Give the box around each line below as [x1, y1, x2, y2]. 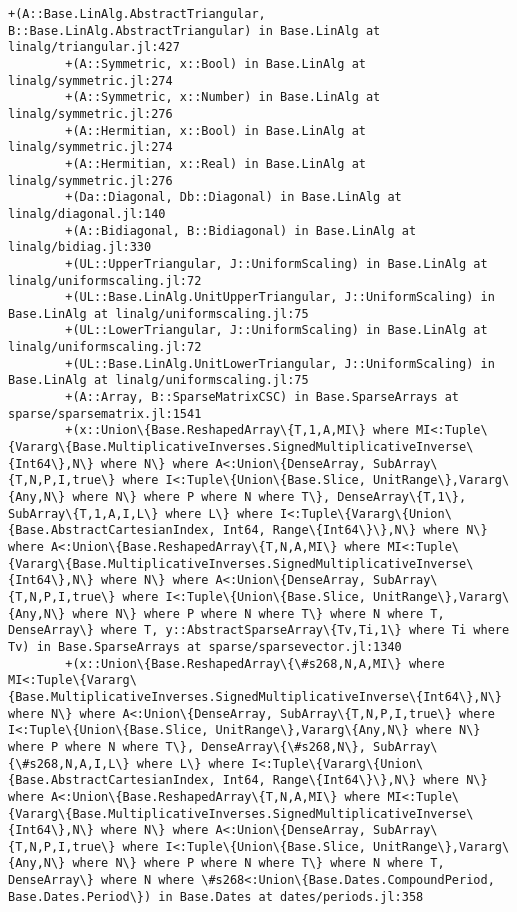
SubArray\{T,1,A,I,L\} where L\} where [8, 506, 273, 521]
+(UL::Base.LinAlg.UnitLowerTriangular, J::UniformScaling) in [65, 356, 495, 371]
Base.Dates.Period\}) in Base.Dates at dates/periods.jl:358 [8, 889, 424, 904]
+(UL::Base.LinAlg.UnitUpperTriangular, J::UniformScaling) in [65, 290, 495, 305]
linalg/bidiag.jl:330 [8, 240, 152, 255]
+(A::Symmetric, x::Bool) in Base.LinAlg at [65, 56, 366, 71]
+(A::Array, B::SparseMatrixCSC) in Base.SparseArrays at [65, 390, 460, 405]
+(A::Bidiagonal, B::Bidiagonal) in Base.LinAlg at [65, 223, 417, 238]
